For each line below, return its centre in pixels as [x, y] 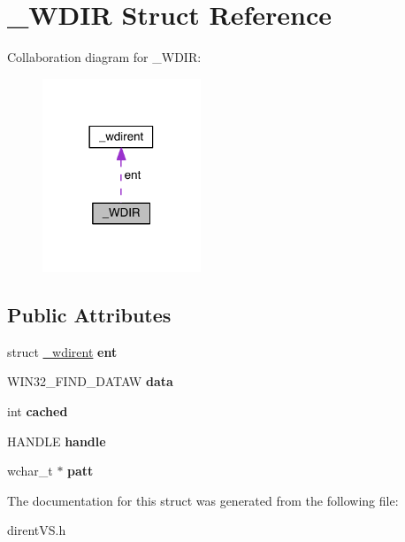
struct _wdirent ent [62, 351]
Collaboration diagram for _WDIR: [104, 57]
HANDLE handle [57, 441]
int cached [38, 410]
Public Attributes [89, 314]
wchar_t [30, 471]
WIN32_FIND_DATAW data [90, 381]
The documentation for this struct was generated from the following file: [203, 500]
